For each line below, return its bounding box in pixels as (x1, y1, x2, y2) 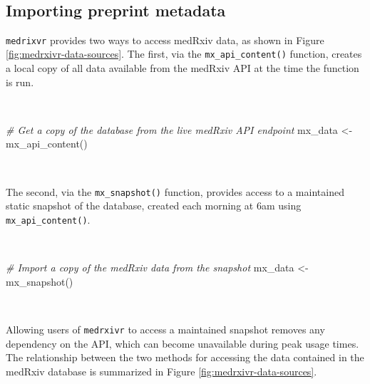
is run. (6, 74, 34, 89)
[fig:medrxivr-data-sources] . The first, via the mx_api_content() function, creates (6, 46, 362, 61)
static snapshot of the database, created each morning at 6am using (6, 198, 302, 213)
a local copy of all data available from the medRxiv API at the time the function (6, 61, 359, 76)
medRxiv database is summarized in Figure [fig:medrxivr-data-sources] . (6, 363, 317, 378)
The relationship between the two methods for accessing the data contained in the (6, 350, 364, 365)
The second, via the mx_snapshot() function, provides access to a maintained (6, 184, 344, 199)
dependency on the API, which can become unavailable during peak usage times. (6, 336, 359, 351)
